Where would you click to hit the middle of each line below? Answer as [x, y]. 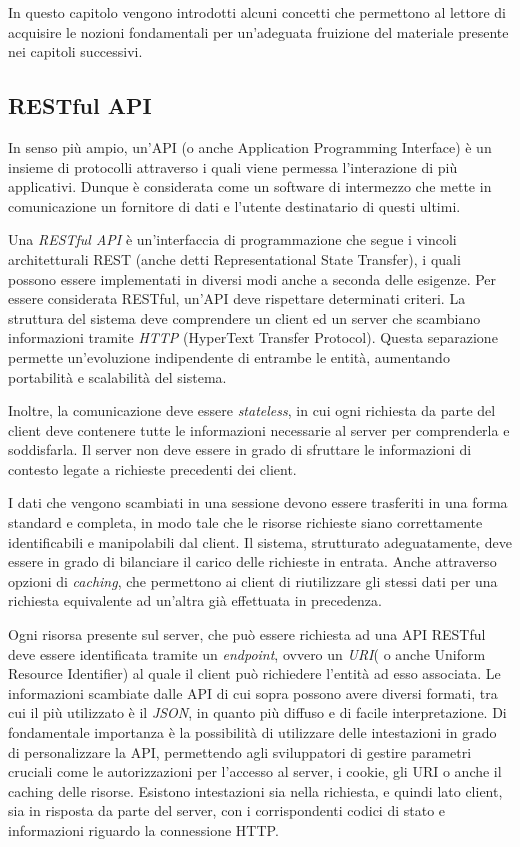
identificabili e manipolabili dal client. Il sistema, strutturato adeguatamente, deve [260, 541]
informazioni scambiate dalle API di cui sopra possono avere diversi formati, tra [253, 692]
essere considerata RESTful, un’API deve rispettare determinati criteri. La [237, 298]
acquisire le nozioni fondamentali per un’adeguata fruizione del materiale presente [258, 31]
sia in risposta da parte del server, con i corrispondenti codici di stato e [227, 810]
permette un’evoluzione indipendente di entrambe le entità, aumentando [229, 356]
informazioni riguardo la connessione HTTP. [143, 829]
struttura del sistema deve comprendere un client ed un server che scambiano [244, 317]
